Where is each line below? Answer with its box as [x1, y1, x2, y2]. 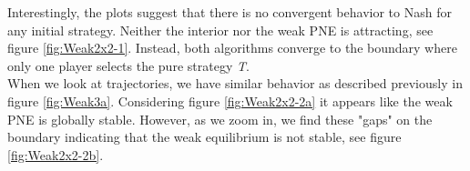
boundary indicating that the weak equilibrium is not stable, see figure [7, 127, 402, 146]
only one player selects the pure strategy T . [7, 55, 250, 75]
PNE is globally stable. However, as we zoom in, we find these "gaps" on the [7, 109, 433, 128]
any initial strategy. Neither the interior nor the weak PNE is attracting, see [7, 20, 434, 39]
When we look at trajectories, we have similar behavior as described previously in [7, 74, 463, 93]
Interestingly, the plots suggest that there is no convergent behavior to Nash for [7, 3, 452, 21]
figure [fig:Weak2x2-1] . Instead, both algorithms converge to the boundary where [7, 38, 457, 57]
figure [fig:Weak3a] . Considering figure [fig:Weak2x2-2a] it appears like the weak [7, 91, 453, 110]
